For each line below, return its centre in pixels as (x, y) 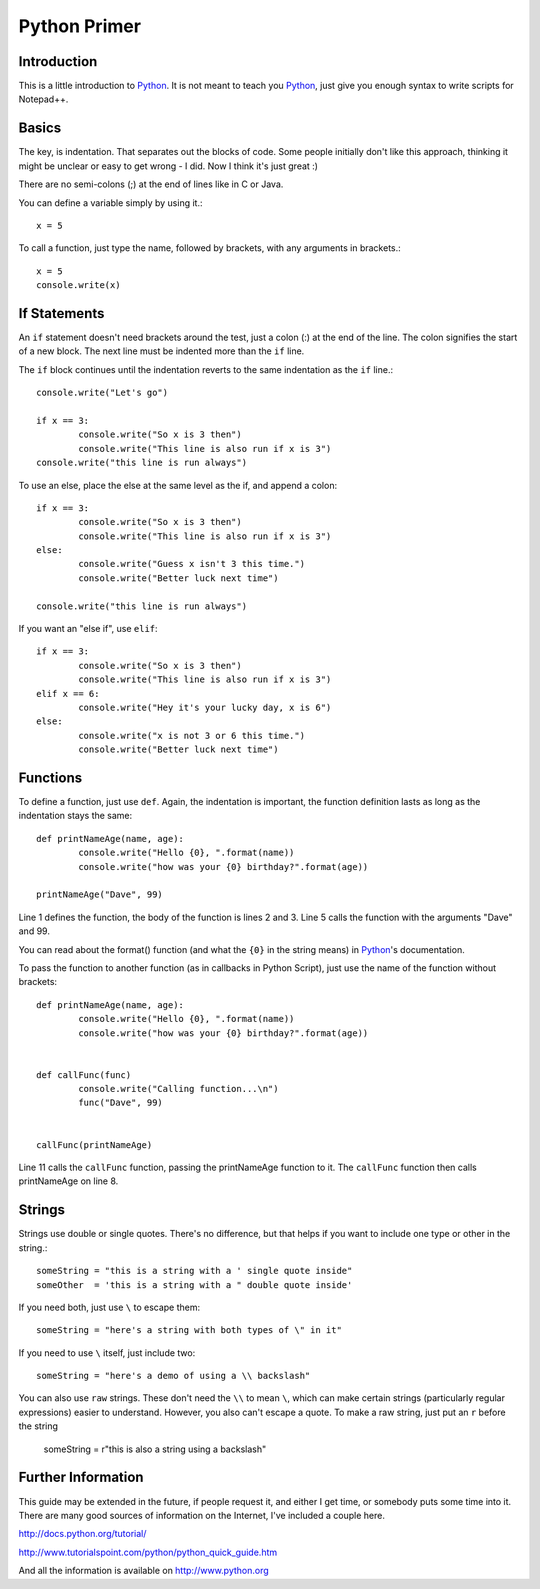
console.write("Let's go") (102, 393)
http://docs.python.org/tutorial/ (82, 1534)
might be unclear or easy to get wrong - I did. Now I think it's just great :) (168, 166)
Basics (40, 128)
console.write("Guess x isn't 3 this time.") (191, 564)
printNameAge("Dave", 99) (100, 894)
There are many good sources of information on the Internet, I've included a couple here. (201, 1515)
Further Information (81, 1477)
